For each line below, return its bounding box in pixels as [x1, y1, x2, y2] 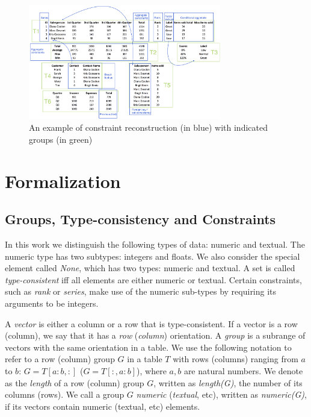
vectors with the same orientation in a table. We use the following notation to [5, 340, 292, 353]
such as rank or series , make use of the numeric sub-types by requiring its [5, 285, 277, 298]
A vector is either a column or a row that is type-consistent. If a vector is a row [5, 317, 298, 330]
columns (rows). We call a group [5, 388, 125, 401]
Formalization [5, 168, 121, 193]
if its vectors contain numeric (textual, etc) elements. [5, 400, 200, 412]
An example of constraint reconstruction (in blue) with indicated [29, 121, 268, 134]
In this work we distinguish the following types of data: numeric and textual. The [5, 237, 305, 250]
